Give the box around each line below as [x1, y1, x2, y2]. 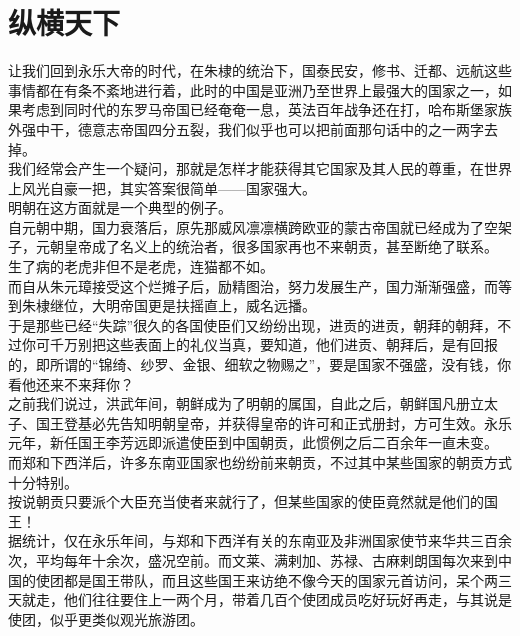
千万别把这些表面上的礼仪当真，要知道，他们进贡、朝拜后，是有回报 [49, 334, 498, 355]
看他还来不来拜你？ [8, 373, 134, 394]
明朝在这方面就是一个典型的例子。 [8, 197, 232, 218]
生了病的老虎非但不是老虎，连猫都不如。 [8, 256, 274, 277]
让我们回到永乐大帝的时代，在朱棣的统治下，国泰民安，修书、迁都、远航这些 [8, 60, 512, 81]
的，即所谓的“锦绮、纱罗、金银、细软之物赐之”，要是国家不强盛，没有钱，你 [8, 354, 512, 375]
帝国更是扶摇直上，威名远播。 [119, 295, 316, 316]
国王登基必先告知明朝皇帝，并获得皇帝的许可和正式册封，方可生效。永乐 [35, 412, 512, 433]
